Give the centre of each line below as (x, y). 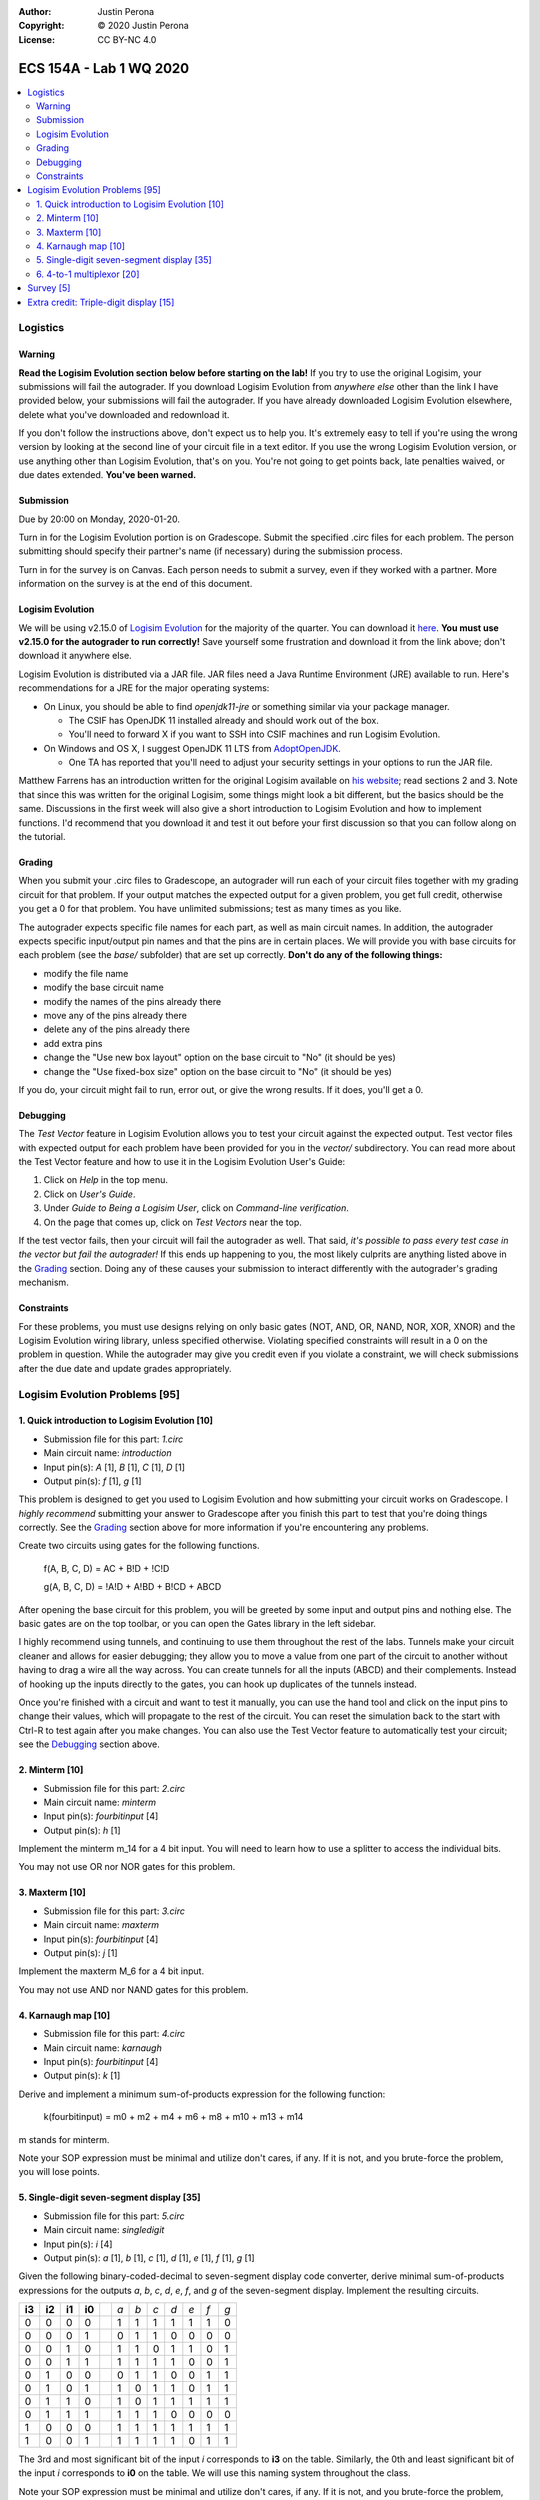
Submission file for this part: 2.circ (114, 1788)
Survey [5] (49, 288)
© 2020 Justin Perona (143, 26)
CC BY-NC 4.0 (127, 39)
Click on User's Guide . (89, 1194)
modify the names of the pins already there (132, 1001)
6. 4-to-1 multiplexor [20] (88, 274)
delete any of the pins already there (116, 1029)
